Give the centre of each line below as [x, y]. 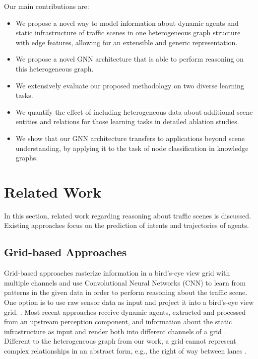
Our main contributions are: [47, 6]
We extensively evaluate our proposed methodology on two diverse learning [130, 85]
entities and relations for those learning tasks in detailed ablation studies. [127, 121]
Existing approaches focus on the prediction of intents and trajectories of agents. [127, 225]
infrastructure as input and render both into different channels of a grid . [115, 331]
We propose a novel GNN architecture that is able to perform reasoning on [129, 59]
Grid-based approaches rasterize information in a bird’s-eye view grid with [117, 273]
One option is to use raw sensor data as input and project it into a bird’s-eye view [129, 302]
